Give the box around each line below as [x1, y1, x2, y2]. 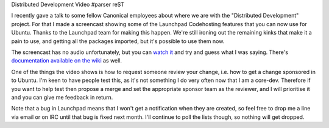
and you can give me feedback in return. [11, 93, 113, 101]
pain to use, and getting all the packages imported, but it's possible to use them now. [11, 37, 225, 45]
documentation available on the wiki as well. [11, 57, 122, 64]
